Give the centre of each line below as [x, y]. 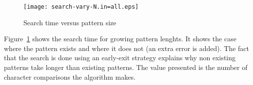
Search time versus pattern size [70, 22]
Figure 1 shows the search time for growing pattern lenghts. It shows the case [120, 39]
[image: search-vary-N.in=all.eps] [81, 7]
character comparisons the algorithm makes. [70, 76]
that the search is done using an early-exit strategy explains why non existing [120, 58]
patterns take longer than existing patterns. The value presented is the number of [126, 67]
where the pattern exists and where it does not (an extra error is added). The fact [127, 48]
